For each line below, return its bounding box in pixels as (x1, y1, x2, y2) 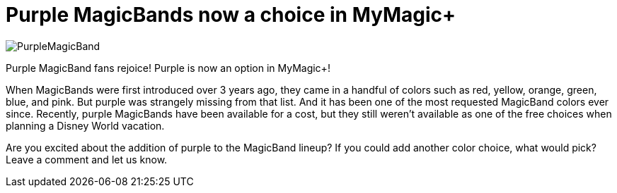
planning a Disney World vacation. (6, 119, 165, 132)
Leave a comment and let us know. (6, 153, 168, 166)
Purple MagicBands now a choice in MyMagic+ (6, 3, 456, 27)
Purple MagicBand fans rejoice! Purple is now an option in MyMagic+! (6, 61, 330, 74)
